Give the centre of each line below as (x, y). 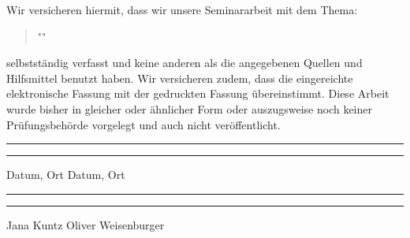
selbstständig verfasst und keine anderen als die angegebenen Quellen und (184, 63)
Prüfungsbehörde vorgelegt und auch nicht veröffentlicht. (143, 124)
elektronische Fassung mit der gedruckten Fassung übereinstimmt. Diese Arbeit (198, 93)
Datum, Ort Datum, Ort (66, 175)
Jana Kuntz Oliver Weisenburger (86, 224)
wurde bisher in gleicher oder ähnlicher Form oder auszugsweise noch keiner (189, 108)
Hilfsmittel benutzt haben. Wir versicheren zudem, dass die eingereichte (180, 78)
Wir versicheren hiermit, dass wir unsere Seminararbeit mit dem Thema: (182, 9)
